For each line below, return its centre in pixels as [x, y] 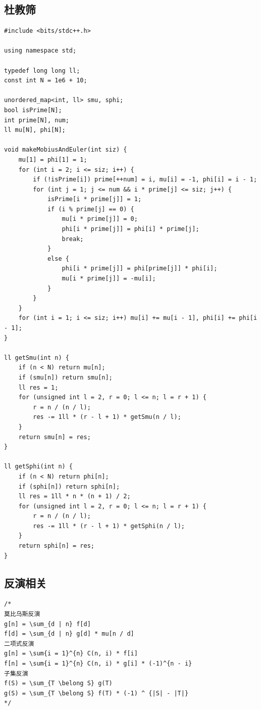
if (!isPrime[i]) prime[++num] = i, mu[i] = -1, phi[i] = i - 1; [145, 180]
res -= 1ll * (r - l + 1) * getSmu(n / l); [107, 417]
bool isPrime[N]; [33, 110]
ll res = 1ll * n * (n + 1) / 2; [74, 496]
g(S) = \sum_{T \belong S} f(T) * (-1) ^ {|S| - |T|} [96, 693]
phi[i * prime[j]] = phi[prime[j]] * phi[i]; [140, 269]
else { [58, 258]
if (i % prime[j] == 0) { [91, 209]
